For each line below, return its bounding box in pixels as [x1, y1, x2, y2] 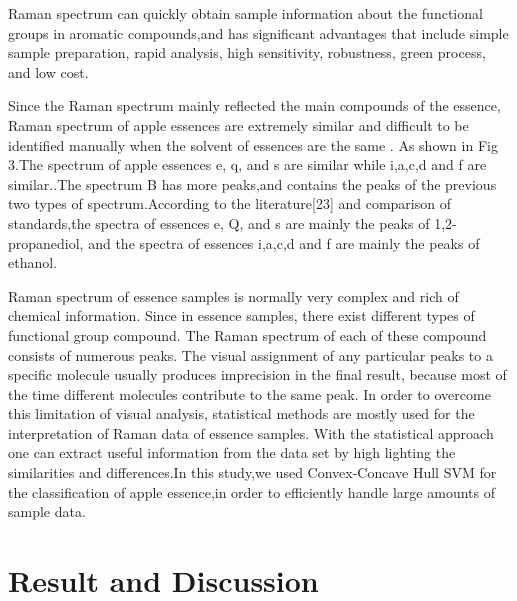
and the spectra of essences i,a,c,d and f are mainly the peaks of [88, 232, 480, 253]
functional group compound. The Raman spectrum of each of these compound [8, 324, 487, 345]
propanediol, [8, 232, 84, 253]
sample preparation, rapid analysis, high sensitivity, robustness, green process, [8, 42, 486, 63]
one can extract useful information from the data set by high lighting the [8, 442, 456, 463]
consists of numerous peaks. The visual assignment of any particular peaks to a [8, 344, 493, 365]
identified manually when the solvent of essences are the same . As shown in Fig [8, 134, 498, 155]
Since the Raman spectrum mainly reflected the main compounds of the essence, [8, 95, 501, 116]
